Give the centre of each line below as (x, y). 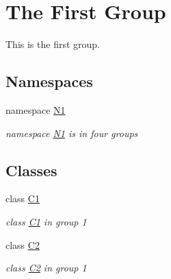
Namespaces (49, 81)
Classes (31, 170)
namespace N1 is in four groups (72, 133)
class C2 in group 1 (46, 268)
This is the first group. (53, 44)
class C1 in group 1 (46, 221)
